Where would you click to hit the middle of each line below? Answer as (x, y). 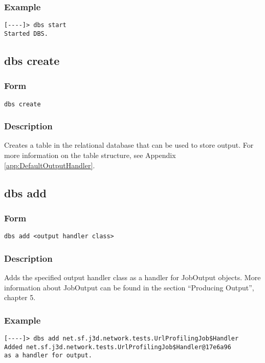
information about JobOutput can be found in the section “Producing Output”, (129, 287)
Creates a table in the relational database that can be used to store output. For (129, 145)
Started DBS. (26, 33)
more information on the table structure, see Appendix (90, 155)
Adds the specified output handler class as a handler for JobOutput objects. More (132, 277)
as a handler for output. (48, 356)
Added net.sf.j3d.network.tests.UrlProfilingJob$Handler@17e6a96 (118, 347)
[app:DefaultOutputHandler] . (50, 165)
